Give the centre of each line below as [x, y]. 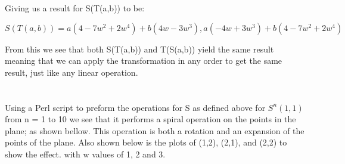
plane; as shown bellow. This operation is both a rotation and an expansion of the [155, 130]
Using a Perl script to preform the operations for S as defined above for [135, 107]
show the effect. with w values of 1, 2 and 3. [85, 154]
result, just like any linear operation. [72, 72]
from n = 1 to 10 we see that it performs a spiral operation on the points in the [150, 119]
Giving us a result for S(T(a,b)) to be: [75, 8]
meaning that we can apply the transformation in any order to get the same [144, 61]
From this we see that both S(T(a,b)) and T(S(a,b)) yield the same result [139, 49]
